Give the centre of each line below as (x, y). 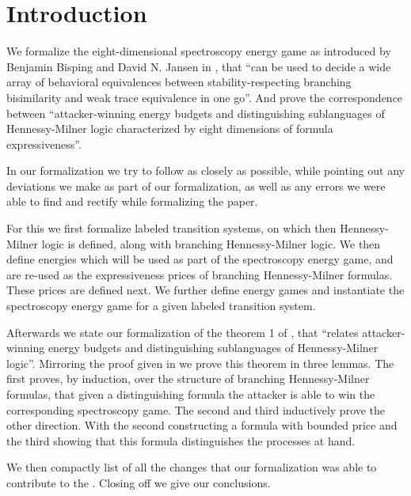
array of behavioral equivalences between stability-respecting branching (179, 82)
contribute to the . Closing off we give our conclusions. (139, 482)
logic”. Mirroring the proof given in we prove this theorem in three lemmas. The (200, 363)
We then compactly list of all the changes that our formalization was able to (192, 467)
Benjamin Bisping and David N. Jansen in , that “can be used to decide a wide (199, 66)
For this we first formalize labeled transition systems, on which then (171, 228)
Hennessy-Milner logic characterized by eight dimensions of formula (170, 129)
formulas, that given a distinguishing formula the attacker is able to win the (191, 394)
